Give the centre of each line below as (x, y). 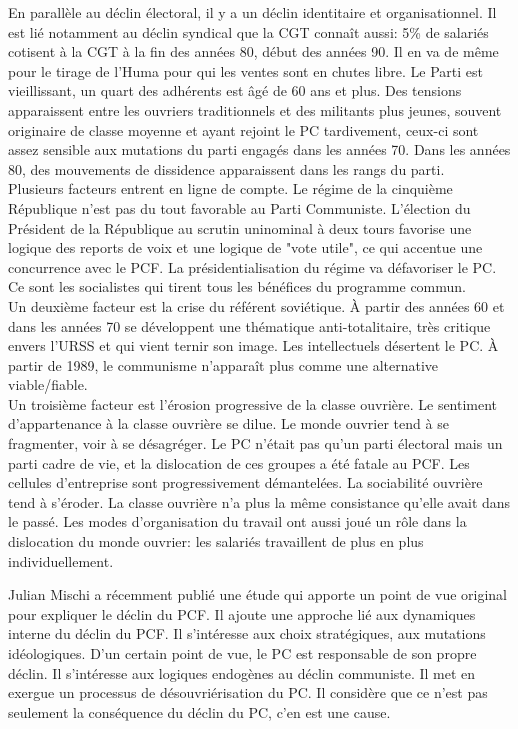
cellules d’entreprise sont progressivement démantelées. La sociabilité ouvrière (245, 482)
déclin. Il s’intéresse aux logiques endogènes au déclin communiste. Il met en (242, 672)
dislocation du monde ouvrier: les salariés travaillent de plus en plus (216, 541)
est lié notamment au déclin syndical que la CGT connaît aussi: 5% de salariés (248, 31)
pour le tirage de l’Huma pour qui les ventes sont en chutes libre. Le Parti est (245, 70)
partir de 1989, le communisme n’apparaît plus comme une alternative (223, 364)
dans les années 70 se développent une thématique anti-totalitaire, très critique (249, 325)
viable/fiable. (48, 384)
